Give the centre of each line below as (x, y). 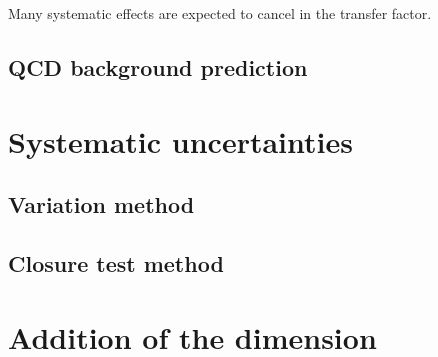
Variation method (101, 204)
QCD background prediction (158, 66)
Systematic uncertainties (180, 140)
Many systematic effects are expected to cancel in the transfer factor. (220, 13)
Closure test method (116, 262)
